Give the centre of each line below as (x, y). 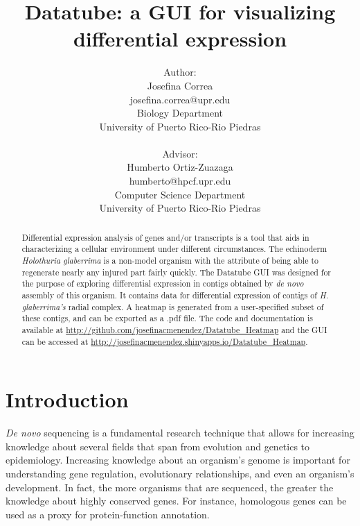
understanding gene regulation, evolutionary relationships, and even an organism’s (180, 473)
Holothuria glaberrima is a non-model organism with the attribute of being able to (170, 260)
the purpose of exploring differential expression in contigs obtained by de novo (163, 283)
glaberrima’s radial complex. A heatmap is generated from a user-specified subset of (173, 306)
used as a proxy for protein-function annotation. (108, 514)
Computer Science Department (180, 194)
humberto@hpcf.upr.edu (180, 181)
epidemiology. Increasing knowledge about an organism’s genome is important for (178, 460)
